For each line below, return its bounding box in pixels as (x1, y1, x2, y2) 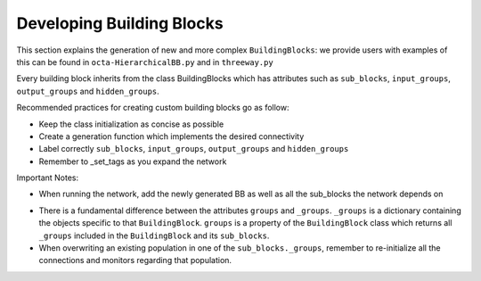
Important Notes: (16, 172, 79, 183)
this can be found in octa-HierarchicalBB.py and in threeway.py (16, 56, 273, 67)
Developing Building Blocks (16, 13, 224, 33)
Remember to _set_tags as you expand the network (38, 156, 227, 167)
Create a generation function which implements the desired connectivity (38, 130, 305, 142)
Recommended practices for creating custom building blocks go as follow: (16, 103, 289, 113)
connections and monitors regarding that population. (38, 255, 232, 266)
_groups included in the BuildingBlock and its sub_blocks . (38, 230, 270, 241)
